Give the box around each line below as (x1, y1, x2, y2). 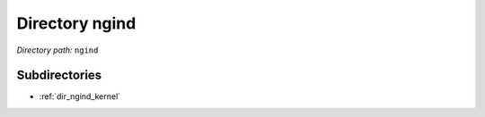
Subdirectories (16, 68, 102, 83)
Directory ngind (16, 13, 137, 33)
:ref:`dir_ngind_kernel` (39, 91, 121, 102)
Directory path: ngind (16, 45, 99, 55)
